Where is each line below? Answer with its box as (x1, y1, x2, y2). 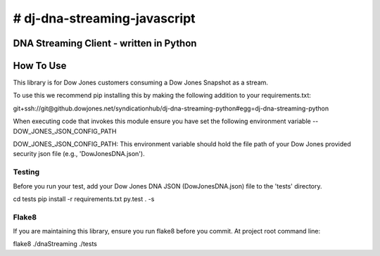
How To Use (13, 60, 67, 72)
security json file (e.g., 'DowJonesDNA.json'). (13, 150, 145, 158)
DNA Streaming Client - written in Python (13, 37, 197, 49)
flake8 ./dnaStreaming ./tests (13, 240, 98, 248)
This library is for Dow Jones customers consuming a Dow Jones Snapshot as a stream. (13, 78, 269, 87)
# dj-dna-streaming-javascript (13, 11, 196, 26)
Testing (13, 167, 40, 177)
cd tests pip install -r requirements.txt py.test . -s (13, 194, 155, 203)
